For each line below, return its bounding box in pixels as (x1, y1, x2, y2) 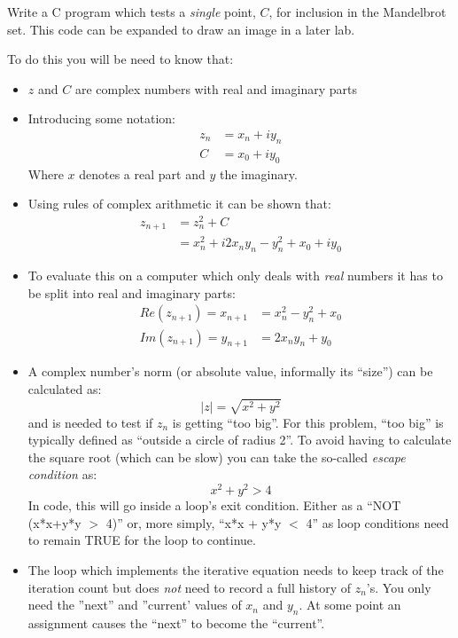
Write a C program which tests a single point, (7, 3, 256, 20)
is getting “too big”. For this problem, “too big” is (172, 413, 444, 431)
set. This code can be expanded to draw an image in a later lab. (7, 20, 355, 38)
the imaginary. (219, 164, 298, 183)
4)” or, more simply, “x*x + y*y (105, 513, 282, 532)
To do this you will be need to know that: (7, 50, 234, 68)
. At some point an (299, 595, 401, 614)
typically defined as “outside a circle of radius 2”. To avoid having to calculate (27, 430, 452, 449)
